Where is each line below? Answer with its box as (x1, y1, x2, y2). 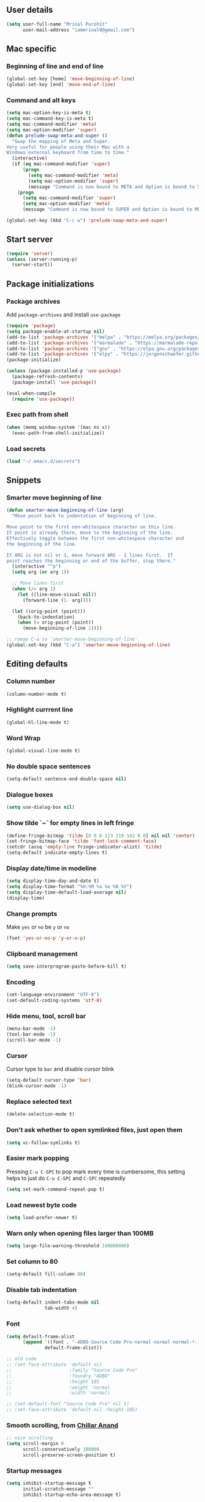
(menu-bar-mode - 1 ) (6, 1026, 56, 1032)
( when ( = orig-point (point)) (17, 619, 95, 625)
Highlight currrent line (6, 705, 73, 714)
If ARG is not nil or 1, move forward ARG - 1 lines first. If (6, 552, 173, 558)
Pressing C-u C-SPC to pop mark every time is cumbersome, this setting (6, 1168, 185, 1175)
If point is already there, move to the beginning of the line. (6, 530, 173, 536)
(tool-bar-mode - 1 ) (6, 1032, 56, 1038)
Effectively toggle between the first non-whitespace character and (6, 535, 184, 541)
